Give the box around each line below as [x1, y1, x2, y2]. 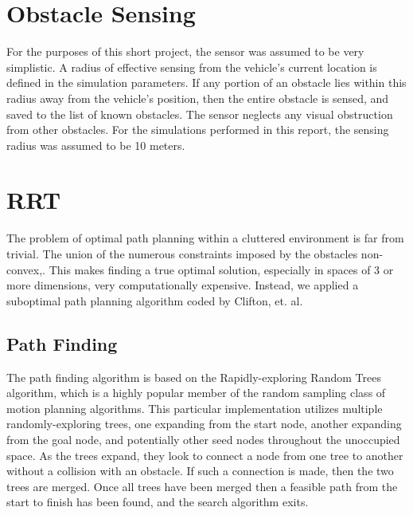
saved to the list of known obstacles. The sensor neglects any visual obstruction [6, 105, 393, 122]
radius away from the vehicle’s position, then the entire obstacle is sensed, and [6, 89, 389, 106]
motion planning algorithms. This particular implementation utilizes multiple [6, 399, 383, 416]
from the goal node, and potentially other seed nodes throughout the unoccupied [6, 430, 400, 447]
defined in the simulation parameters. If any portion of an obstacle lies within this [6, 74, 407, 91]
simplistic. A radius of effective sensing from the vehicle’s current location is [6, 58, 377, 75]
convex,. [6, 261, 45, 277]
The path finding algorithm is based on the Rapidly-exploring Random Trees [6, 368, 381, 385]
